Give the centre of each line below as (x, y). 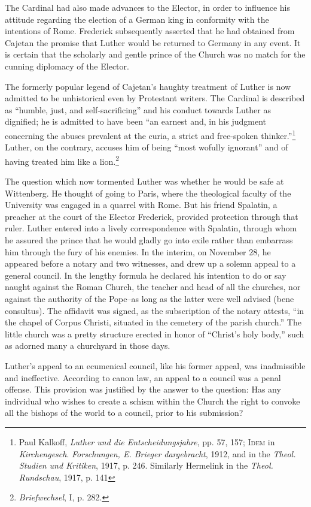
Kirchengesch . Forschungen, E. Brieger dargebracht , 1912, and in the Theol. (157, 453)
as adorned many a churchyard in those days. (88, 345)
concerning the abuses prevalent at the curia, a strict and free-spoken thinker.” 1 (150, 134)
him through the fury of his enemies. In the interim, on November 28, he (138, 251)
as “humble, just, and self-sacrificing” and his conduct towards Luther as (138, 109)
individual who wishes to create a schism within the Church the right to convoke (153, 401)
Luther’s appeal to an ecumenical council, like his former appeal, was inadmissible (155, 365)
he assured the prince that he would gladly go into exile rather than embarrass (149, 240)
